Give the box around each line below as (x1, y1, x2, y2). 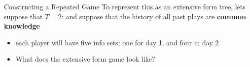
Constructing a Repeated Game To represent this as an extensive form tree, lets (4, 1, 246, 11)
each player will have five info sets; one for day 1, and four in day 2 (15, 37, 219, 47)
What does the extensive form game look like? (15, 54, 155, 64)
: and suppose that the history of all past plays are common (61, 11, 246, 21)
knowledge (4, 21, 40, 31)
